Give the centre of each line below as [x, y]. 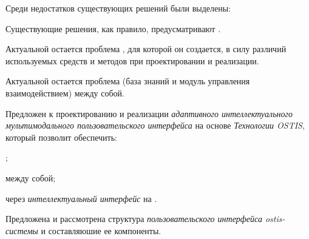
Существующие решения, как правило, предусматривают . [113, 28]
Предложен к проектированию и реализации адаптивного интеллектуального [149, 113]
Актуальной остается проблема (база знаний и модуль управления [128, 81]
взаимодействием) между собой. [65, 93]
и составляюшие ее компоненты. [101, 230]
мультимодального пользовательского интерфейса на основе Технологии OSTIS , [155, 125]
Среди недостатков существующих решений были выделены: [118, 8]
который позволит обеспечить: [62, 137]
